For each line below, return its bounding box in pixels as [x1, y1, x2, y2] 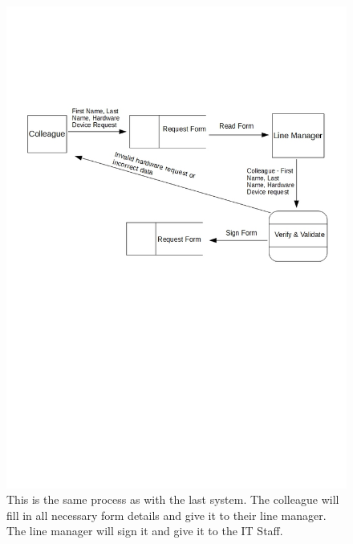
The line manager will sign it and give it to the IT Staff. [6, 522, 283, 539]
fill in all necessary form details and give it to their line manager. [6, 506, 327, 523]
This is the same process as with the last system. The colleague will [6, 491, 339, 508]
